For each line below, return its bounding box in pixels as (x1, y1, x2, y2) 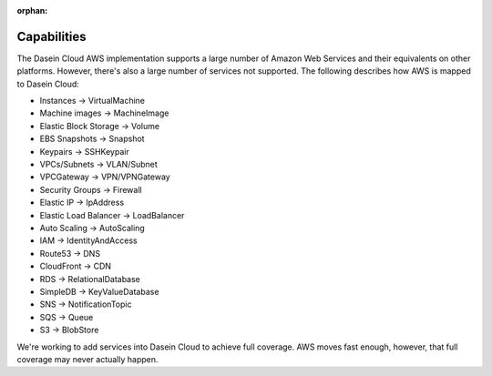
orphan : (16, 5, 48, 15)
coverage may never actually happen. (16, 353, 159, 364)
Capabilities (16, 28, 87, 45)
